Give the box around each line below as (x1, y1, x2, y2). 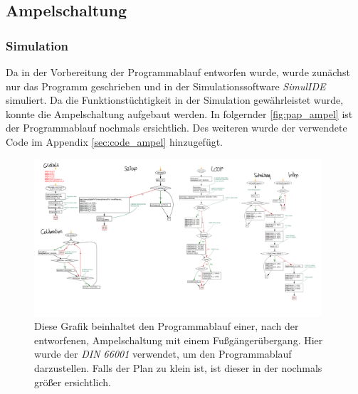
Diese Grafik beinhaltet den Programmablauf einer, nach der (34, 319, 299, 334)
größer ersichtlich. (34, 374, 111, 389)
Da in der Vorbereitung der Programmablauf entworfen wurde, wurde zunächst (6, 65, 350, 79)
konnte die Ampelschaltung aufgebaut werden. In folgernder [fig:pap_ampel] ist (6, 106, 353, 121)
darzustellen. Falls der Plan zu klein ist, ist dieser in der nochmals (34, 361, 322, 375)
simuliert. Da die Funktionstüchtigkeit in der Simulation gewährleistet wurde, (6, 92, 344, 107)
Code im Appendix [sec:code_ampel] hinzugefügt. (6, 134, 223, 149)
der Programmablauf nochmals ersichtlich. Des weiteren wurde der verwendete (6, 120, 347, 135)
